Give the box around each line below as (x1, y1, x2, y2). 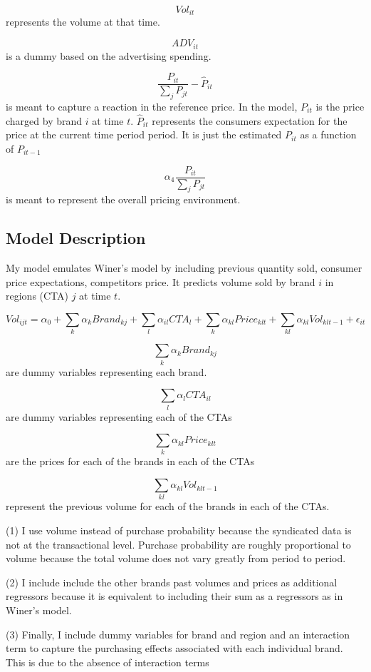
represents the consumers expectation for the (152, 113, 348, 128)
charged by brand (6, 113, 83, 128)
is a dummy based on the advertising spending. (6, 48, 211, 63)
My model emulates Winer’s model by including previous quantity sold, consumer (6, 260, 362, 275)
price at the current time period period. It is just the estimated (6, 127, 282, 142)
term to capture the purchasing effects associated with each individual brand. (6, 641, 343, 656)
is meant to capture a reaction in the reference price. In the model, (6, 98, 298, 113)
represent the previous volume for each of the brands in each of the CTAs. (6, 499, 330, 514)
